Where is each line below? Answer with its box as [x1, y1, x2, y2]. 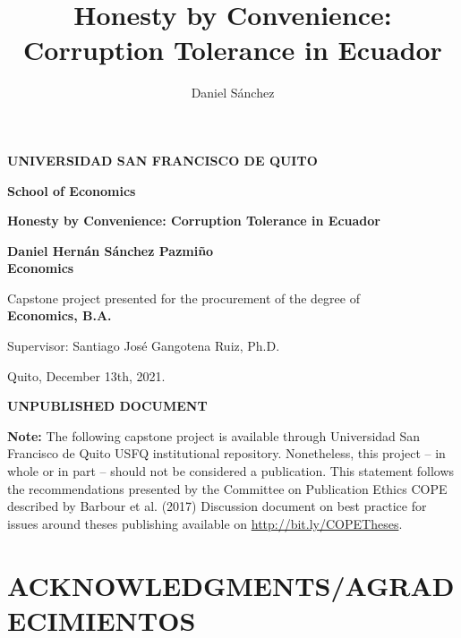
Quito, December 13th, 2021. [7, 366, 166, 385]
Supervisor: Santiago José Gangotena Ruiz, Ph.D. [7, 336, 280, 355]
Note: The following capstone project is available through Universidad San [7, 426, 421, 445]
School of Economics [7, 181, 136, 200]
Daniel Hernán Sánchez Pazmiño [7, 241, 214, 259]
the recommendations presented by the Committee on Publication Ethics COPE [7, 479, 448, 498]
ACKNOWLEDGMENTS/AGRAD [7, 566, 455, 603]
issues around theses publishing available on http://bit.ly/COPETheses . [7, 514, 403, 532]
